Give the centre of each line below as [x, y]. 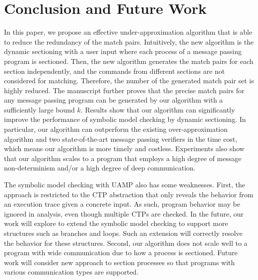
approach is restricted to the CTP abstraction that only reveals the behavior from [129, 194]
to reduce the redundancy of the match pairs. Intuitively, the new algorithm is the [129, 41]
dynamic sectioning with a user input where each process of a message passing [123, 51]
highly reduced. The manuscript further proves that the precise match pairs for [124, 90]
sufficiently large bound [39, 109]
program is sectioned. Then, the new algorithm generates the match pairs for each [129, 61]
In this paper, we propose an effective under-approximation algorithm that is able [128, 32]
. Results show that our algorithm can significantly [158, 109]
